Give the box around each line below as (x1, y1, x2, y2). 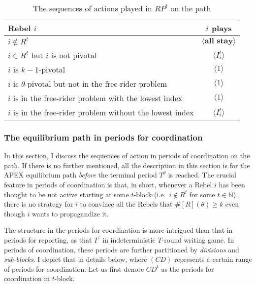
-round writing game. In (161, 234, 234, 245)
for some (189, 189, 215, 199)
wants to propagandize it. (32, 208, 109, 218)
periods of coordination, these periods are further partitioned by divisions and (4, 244, 239, 254)
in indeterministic (102, 234, 156, 245)
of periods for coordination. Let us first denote (4, 263, 144, 274)
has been (219, 179, 245, 189)
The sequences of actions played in (33, 2, 152, 14)
